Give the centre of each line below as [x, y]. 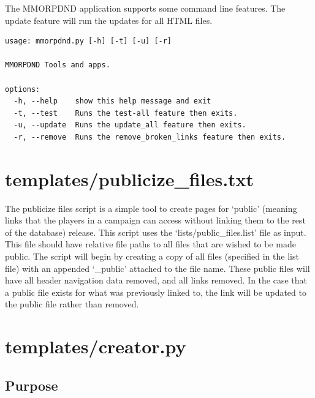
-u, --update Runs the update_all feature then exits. [130, 125]
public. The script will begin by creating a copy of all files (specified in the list [152, 256]
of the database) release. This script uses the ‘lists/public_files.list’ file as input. [156, 232]
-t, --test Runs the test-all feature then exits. [126, 113]
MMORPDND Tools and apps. [58, 65]
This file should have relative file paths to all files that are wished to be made [150, 244]
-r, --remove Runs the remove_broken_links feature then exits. [150, 137]
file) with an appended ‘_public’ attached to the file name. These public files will [157, 268]
